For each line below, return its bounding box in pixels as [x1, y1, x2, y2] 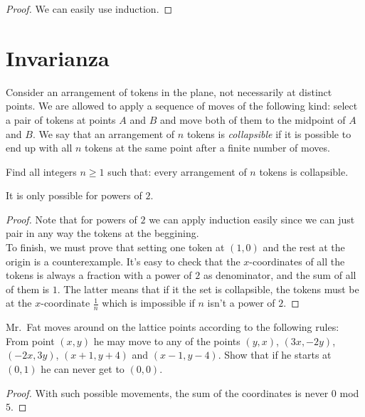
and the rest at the [263, 240, 345, 255]
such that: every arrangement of [107, 164, 247, 179]
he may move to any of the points [93, 333, 240, 348]
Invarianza [6, 43, 110, 72]
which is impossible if [102, 295, 195, 310]
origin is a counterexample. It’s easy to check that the [6, 253, 240, 268]
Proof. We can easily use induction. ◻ [6, 1, 173, 16]
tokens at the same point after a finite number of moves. [85, 140, 330, 155]
